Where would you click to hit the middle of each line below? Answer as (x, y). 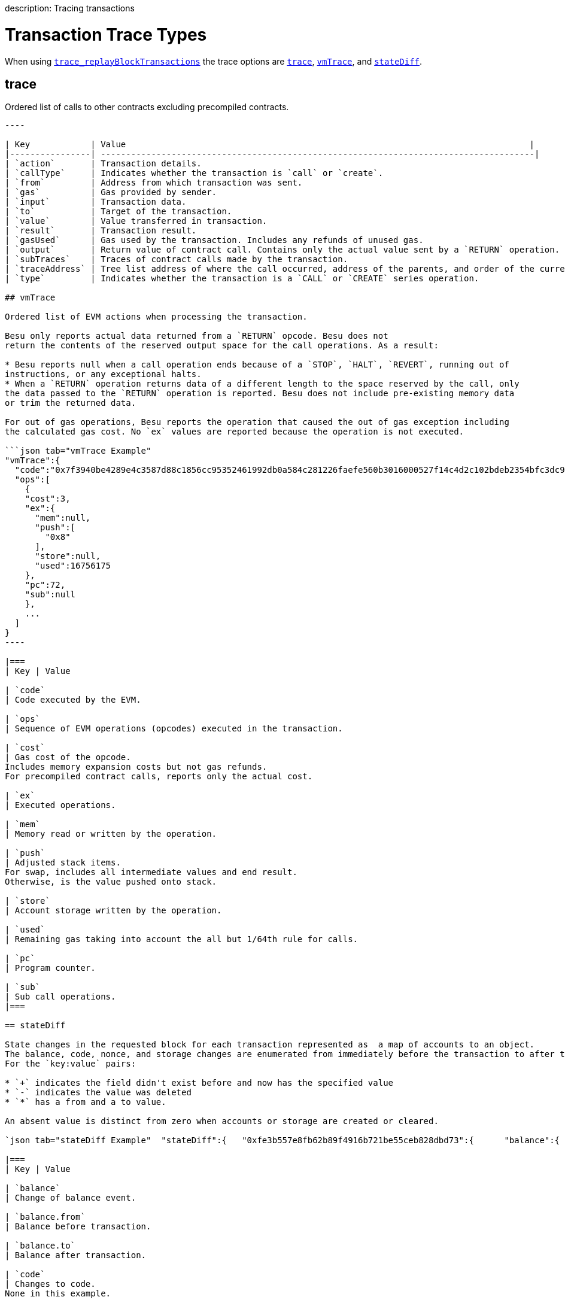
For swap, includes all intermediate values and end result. (151, 872)
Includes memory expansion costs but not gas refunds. (136, 767)
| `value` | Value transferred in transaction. (136, 221)
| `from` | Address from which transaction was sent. (154, 183)
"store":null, (68, 556)
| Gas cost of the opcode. (68, 757)
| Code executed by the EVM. (73, 700)
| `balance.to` (40, 1246)
